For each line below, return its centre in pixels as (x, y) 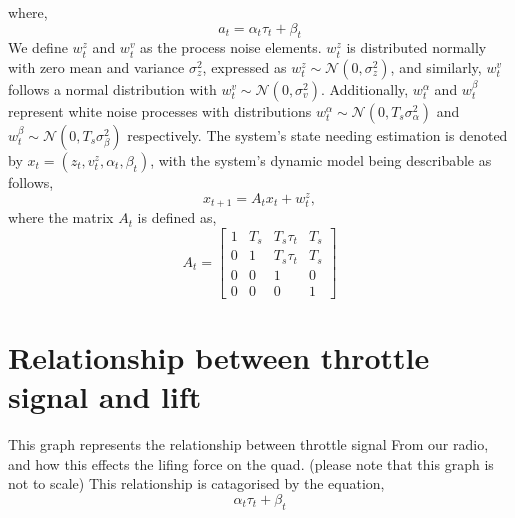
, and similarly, (436, 66)
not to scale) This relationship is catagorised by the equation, (196, 483)
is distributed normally (416, 47)
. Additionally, (365, 88)
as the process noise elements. (231, 47)
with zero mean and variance (96, 66)
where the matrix (61, 217)
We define (38, 47)
